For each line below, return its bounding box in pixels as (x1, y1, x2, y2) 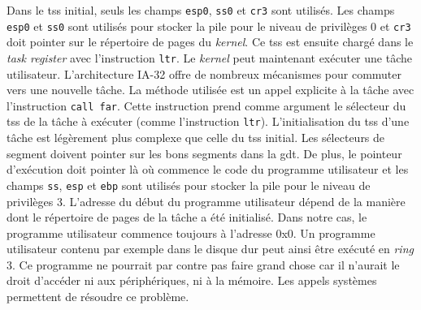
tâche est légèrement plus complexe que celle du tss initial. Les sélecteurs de (7, 129, 385, 146)
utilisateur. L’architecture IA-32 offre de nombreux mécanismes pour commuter (7, 65, 401, 82)
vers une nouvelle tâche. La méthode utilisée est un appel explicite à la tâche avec (7, 81, 414, 98)
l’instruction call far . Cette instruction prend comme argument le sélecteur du (7, 97, 406, 114)
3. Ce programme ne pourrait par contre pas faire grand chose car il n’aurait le (7, 256, 400, 273)
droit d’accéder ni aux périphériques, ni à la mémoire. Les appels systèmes (7, 272, 377, 289)
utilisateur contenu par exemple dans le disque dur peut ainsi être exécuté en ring (7, 240, 414, 257)
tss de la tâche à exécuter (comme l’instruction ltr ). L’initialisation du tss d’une (7, 113, 410, 130)
